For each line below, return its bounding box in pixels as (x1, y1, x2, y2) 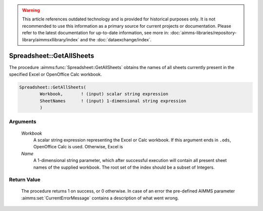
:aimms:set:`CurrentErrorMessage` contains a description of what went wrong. (21, 195, 179, 201)
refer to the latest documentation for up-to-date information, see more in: (22, 30, 169, 36)
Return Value (9, 176, 41, 183)
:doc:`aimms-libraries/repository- (169, 30, 237, 36)
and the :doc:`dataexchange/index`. (80, 36, 152, 42)
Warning (22, 7, 40, 13)
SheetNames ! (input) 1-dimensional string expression (39, 98, 187, 104)
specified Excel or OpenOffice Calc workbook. (9, 71, 102, 77)
